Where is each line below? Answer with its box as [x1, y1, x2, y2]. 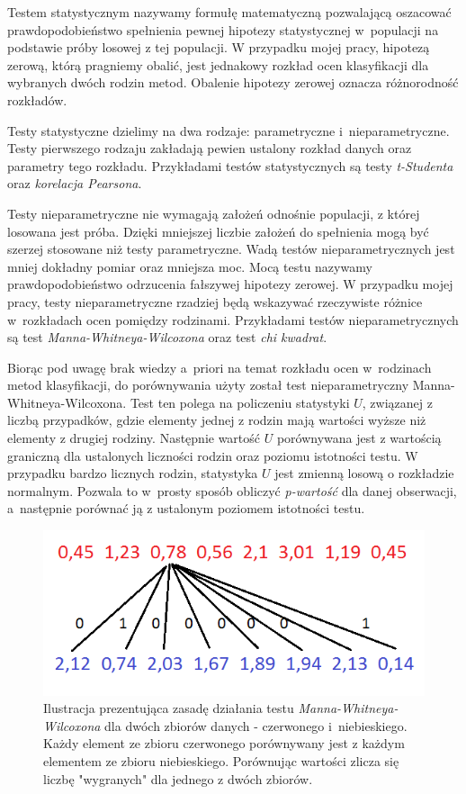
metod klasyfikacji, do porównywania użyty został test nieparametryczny [7, 375, 409, 394]
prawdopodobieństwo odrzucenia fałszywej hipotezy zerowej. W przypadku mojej [7, 275, 453, 293]
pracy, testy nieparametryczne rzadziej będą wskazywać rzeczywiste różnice [7, 292, 423, 311]
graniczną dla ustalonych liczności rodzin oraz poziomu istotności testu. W [7, 446, 418, 465]
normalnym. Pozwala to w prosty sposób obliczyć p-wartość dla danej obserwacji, [7, 481, 457, 500]
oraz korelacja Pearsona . [7, 174, 142, 193]
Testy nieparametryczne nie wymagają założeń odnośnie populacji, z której [7, 203, 420, 222]
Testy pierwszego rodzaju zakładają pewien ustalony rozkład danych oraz [7, 139, 412, 158]
